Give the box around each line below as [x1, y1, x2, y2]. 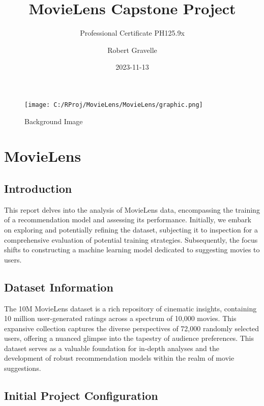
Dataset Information [4, 279, 113, 295]
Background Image [24, 115, 83, 126]
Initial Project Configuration [4, 388, 158, 403]
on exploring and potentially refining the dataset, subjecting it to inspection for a [4, 224, 258, 235]
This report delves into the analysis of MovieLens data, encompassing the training [4, 204, 260, 215]
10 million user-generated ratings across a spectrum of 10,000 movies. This [4, 313, 237, 324]
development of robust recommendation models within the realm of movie [4, 353, 234, 363]
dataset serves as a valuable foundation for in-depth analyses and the [4, 342, 219, 353]
